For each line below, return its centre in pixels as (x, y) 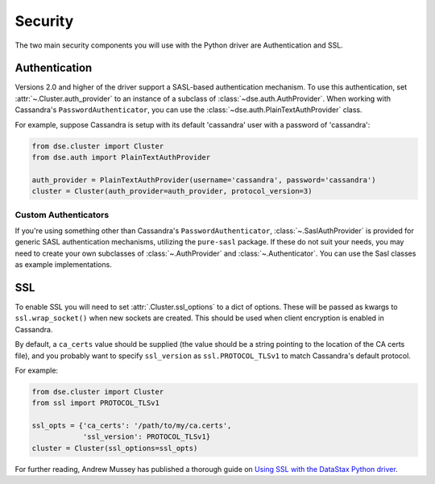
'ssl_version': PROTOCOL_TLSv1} (147, 437)
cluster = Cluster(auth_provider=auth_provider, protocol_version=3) (172, 191)
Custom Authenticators (62, 215)
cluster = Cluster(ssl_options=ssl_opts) (115, 448)
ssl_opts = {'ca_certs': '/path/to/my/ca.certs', (132, 426)
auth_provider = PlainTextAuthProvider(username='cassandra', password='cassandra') (204, 180)
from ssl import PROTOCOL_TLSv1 (96, 403)
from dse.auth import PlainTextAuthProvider (121, 157)
